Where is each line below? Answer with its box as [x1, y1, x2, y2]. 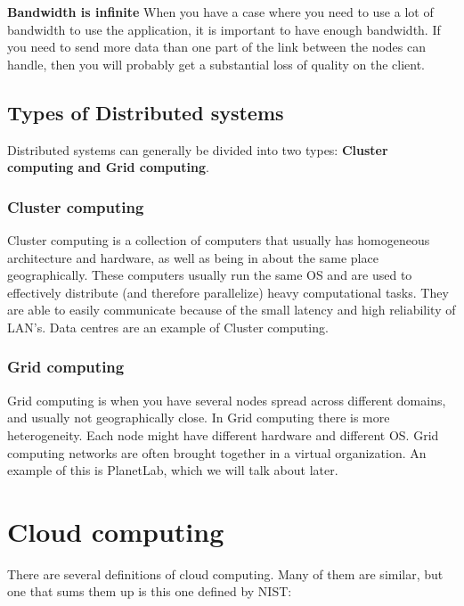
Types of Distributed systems [7, 98, 284, 126]
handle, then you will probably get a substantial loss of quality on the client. [7, 54, 425, 73]
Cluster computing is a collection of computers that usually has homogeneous [7, 230, 430, 249]
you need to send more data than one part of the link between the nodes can [7, 37, 426, 56]
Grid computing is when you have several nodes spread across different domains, [7, 390, 446, 409]
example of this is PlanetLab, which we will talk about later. [7, 461, 338, 479]
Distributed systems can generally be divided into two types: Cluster [7, 140, 388, 159]
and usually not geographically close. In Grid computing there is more [7, 408, 390, 427]
